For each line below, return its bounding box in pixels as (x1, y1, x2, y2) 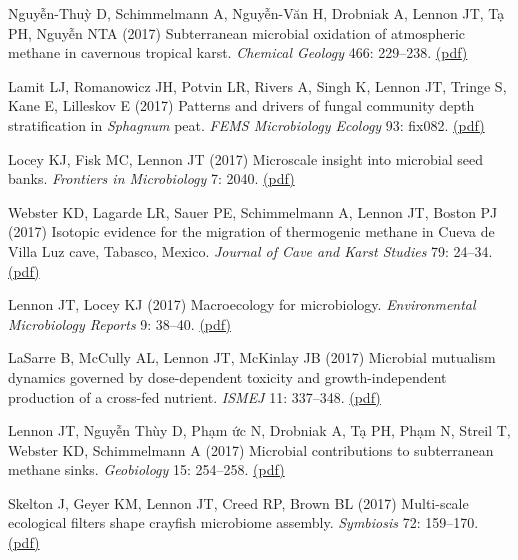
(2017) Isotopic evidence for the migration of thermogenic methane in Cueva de (8, 221, 495, 242)
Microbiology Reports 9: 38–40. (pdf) (8, 313, 231, 334)
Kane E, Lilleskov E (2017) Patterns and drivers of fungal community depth (8, 95, 475, 116)
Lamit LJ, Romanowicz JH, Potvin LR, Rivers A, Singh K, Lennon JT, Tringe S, (8, 75, 507, 96)
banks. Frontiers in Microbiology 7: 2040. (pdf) (8, 168, 295, 189)
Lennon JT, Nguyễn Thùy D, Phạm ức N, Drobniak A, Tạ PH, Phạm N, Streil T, (8, 420, 511, 441)
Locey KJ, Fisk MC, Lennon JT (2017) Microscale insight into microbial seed (8, 148, 484, 169)
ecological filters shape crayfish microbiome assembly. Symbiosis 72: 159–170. (8, 512, 479, 533)
